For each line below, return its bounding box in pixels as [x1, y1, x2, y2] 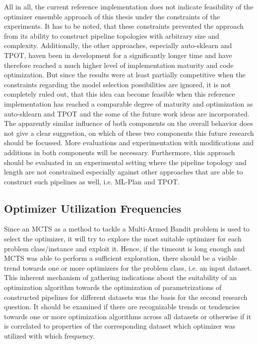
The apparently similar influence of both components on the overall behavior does [4, 118, 253, 128]
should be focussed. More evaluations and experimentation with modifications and [4, 137, 254, 148]
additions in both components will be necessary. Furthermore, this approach [4, 147, 235, 157]
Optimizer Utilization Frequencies [4, 200, 182, 216]
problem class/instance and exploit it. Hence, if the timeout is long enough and [4, 243, 245, 253]
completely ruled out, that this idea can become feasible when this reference [4, 89, 235, 99]
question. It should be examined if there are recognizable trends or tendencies [4, 301, 240, 312]
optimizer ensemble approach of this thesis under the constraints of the [4, 11, 220, 21]
